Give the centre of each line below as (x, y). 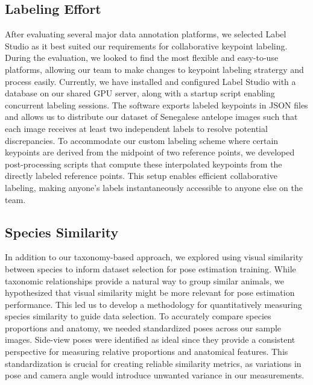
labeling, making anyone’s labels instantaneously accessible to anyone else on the (154, 187)
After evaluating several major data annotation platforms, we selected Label (146, 34)
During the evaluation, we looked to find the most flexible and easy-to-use (142, 58)
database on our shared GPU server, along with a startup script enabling (140, 93)
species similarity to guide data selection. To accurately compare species (138, 316)
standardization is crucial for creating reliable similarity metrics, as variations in (153, 363)
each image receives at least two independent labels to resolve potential (136, 128)
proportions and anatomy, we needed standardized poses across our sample (143, 327)
